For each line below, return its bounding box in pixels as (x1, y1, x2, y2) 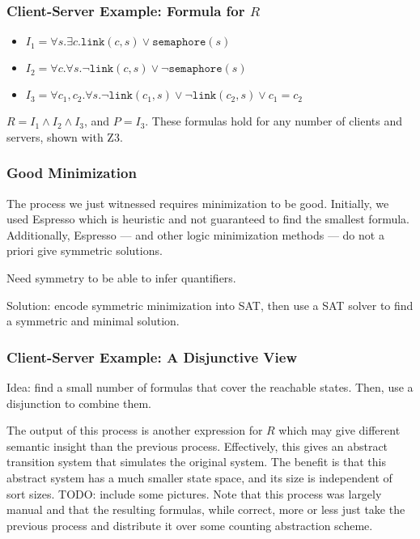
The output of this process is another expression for (6, 422, 263, 439)
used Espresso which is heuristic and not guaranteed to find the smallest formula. (6, 210, 409, 227)
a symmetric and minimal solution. (6, 312, 180, 329)
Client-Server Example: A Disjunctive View (6, 346, 297, 367)
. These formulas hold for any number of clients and (145, 112, 402, 129)
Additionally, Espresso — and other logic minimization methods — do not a (6, 226, 384, 243)
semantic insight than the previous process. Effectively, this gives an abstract (6, 437, 388, 454)
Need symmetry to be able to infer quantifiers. (6, 269, 236, 286)
